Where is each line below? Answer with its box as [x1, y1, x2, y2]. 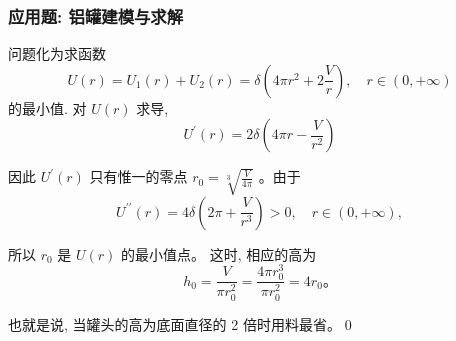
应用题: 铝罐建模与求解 [8, 3, 184, 28]
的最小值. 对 [8, 97, 87, 118]
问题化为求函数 [8, 43, 106, 64]
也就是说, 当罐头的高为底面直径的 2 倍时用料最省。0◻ [8, 313, 356, 334]
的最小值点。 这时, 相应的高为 [121, 243, 317, 264]
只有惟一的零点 [89, 166, 188, 187]
